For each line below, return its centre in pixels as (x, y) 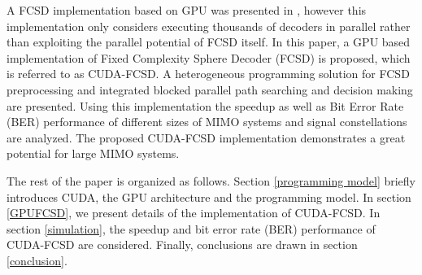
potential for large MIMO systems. (93, 153)
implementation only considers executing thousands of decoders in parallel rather (209, 26)
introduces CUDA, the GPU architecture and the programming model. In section (209, 196)
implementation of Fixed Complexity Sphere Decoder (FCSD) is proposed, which (209, 57)
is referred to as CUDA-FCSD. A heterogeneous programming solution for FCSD (208, 74)
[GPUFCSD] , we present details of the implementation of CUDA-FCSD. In (194, 213)
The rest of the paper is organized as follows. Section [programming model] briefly (211, 180)
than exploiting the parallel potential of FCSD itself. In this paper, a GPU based (209, 42)
